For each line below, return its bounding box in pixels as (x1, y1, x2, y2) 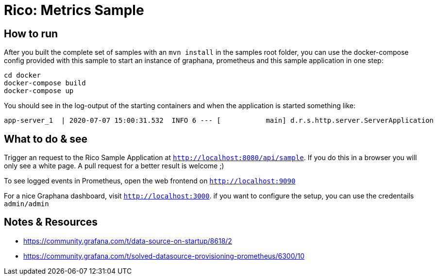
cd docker (4, 71, 41, 80)
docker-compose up (4, 87, 74, 95)
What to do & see (4, 132, 88, 145)
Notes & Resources (4, 216, 98, 229)
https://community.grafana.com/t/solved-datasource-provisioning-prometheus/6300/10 (23, 251, 305, 260)
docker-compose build (4, 79, 86, 87)
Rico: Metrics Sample (4, 2, 144, 18)
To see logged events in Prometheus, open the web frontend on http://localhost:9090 (4, 177, 296, 185)
